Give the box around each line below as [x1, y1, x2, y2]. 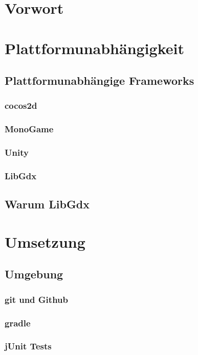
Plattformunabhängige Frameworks [5, 73, 194, 88]
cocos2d [5, 99, 37, 112]
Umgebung [5, 266, 63, 282]
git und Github [5, 293, 68, 305]
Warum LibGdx [5, 196, 90, 212]
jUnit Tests [5, 340, 52, 352]
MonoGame [5, 123, 54, 135]
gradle [5, 316, 31, 329]
